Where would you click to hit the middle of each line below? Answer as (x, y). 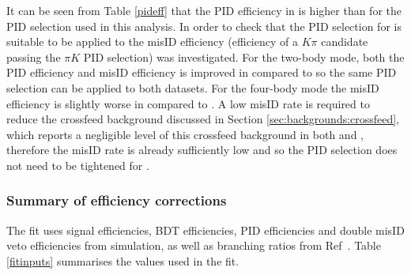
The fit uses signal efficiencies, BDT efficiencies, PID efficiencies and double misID (205, 230)
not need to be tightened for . (78, 165)
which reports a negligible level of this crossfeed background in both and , (185, 134)
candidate (345, 41)
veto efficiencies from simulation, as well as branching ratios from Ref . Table (194, 245)
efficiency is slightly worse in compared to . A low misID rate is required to (188, 103)
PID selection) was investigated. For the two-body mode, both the (244, 57)
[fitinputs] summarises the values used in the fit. (123, 260)
